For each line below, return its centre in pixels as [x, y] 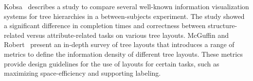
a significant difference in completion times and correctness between [105, 25]
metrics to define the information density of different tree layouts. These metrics [123, 54]
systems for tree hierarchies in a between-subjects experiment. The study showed [124, 16]
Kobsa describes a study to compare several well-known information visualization [126, 6]
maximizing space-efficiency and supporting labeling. [82, 73]
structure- [223, 25]
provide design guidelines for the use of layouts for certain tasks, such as [112, 63]
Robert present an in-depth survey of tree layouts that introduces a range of [119, 44]
